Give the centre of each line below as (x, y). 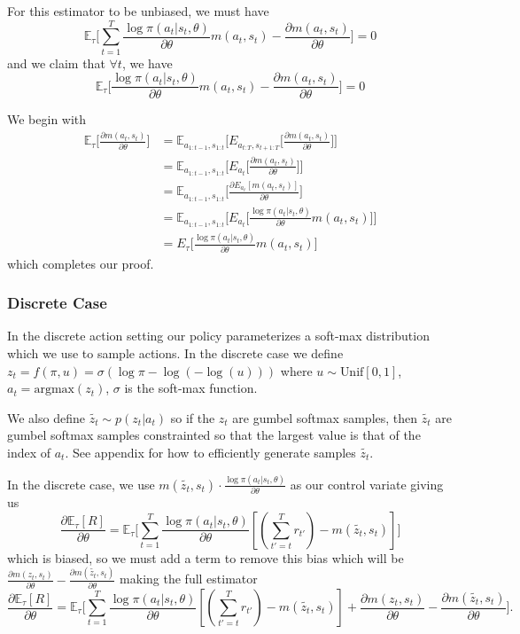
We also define (46, 417)
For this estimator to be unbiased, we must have (138, 11)
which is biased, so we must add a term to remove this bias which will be (206, 557)
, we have (147, 63)
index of (29, 452)
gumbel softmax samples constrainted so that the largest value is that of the (214, 435)
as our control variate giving (367, 484)
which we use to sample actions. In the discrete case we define (175, 353)
